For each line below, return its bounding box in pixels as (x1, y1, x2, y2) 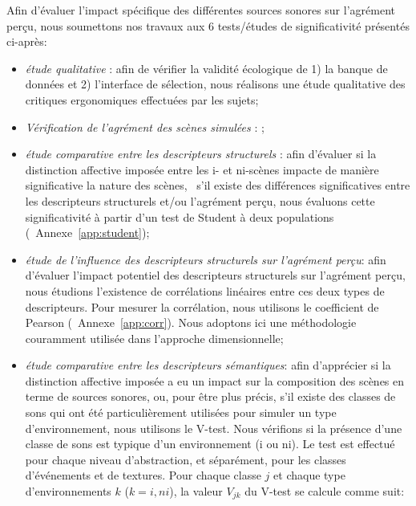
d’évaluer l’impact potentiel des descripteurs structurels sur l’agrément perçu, (25, 267, 406, 284)
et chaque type (273, 467, 345, 484)
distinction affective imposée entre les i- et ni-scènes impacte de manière (25, 161, 379, 178)
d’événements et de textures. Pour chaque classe (25, 467, 261, 484)
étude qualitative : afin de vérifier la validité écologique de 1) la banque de (25, 59, 388, 76)
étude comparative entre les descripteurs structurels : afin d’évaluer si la (25, 145, 377, 162)
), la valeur (169, 483, 223, 500)
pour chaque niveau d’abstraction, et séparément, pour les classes (25, 451, 346, 467)
